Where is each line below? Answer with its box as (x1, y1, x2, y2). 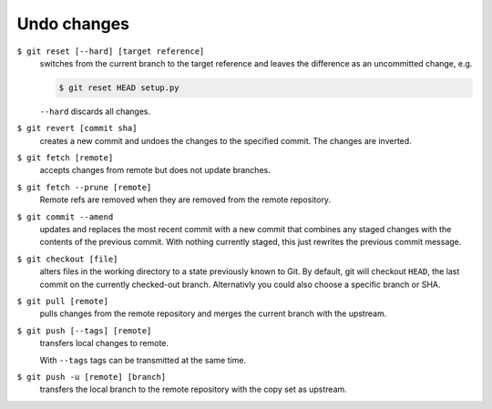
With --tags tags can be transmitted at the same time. (39, 354, 246, 365)
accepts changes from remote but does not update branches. (39, 165, 271, 176)
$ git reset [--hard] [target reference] (16, 46, 205, 56)
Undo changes (16, 14, 130, 34)
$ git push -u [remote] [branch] (16, 372, 167, 382)
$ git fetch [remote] (16, 153, 114, 163)
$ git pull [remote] (16, 296, 109, 306)
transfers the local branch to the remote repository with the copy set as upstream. (39, 383, 348, 395)
